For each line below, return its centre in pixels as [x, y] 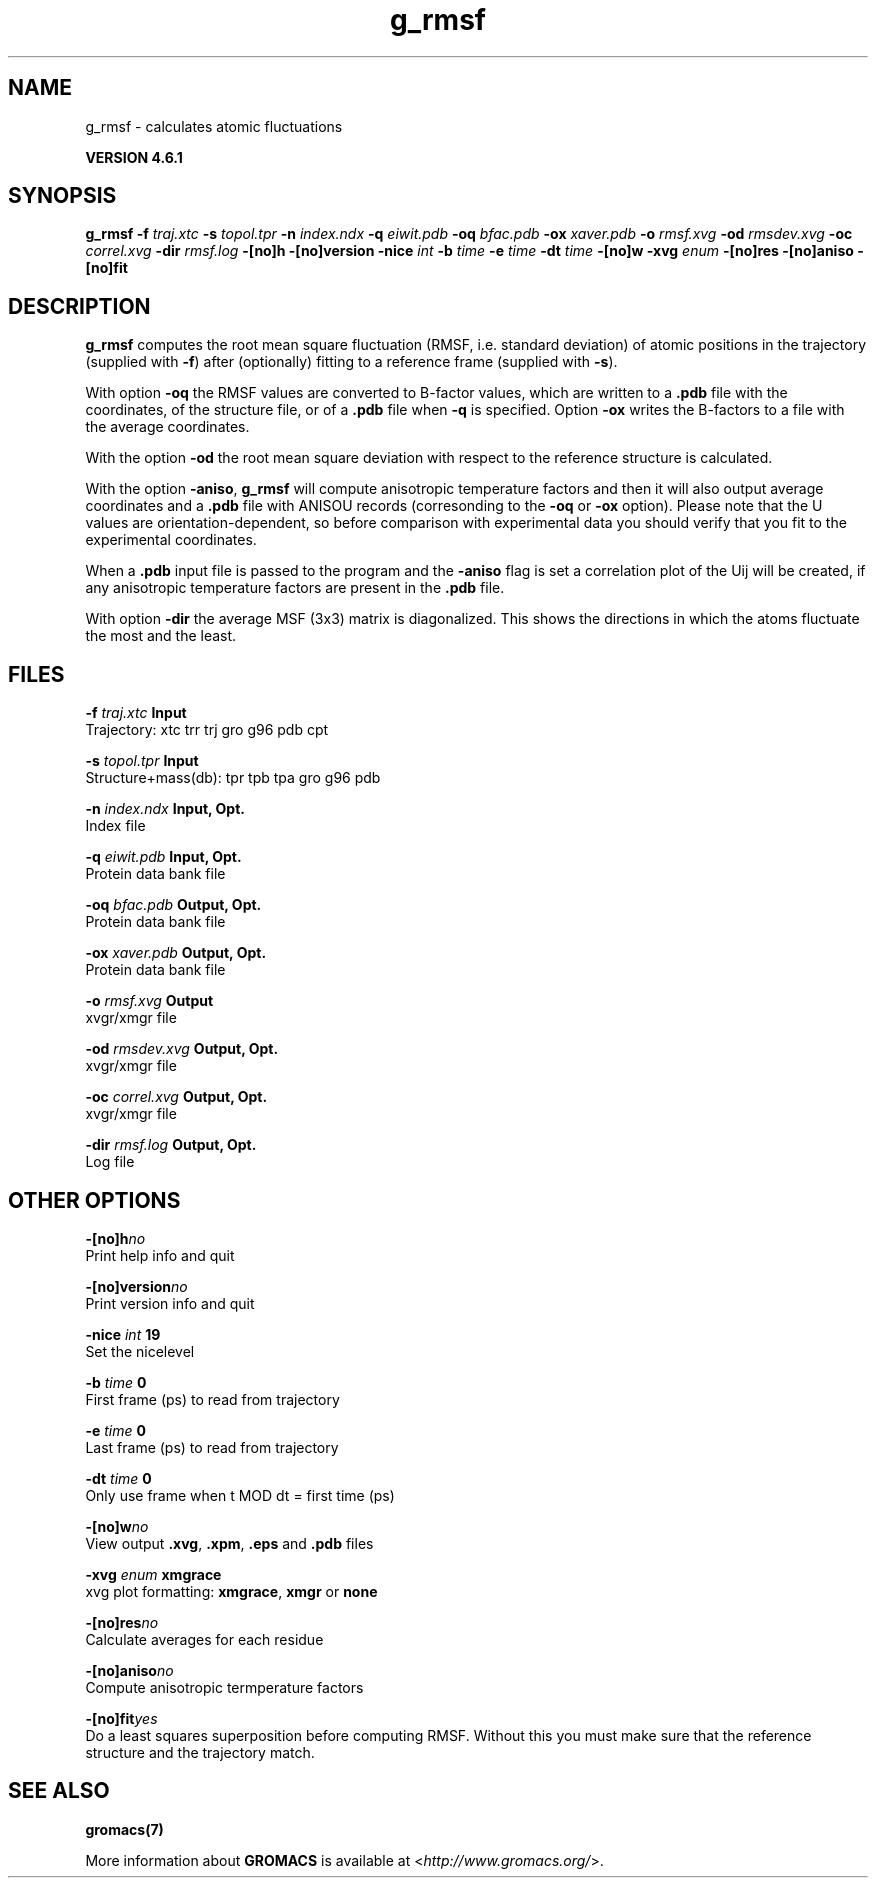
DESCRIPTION [79, 306]
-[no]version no [136, 1286]
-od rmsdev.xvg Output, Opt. [182, 1049]
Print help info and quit [160, 1255]
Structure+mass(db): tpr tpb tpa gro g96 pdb [233, 778]
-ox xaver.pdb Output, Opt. [176, 953]
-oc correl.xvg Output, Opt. [176, 1097]
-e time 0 [115, 1430]
